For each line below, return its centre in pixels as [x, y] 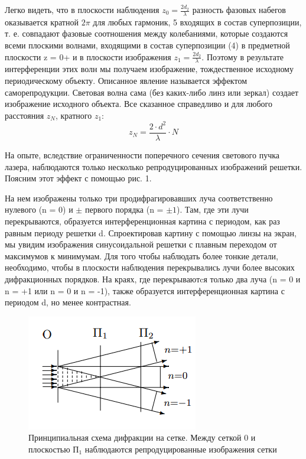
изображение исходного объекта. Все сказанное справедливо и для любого [139, 104]
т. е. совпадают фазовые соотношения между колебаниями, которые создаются [147, 33]
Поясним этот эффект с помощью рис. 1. [78, 178]
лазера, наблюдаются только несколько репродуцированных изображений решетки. [154, 166]
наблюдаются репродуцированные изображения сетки [181, 449]
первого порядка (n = [124, 209]
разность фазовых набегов [239, 9]
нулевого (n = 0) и [39, 209]
